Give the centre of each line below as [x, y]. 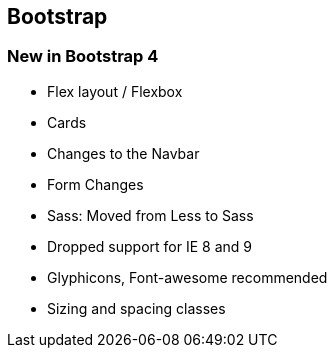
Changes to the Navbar [123, 153]
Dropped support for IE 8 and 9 [149, 246]
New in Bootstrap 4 [83, 56]
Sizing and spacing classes [136, 308]
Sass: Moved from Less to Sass [150, 215]
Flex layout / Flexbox [115, 91]
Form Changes [95, 184]
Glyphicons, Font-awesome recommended [187, 277]
